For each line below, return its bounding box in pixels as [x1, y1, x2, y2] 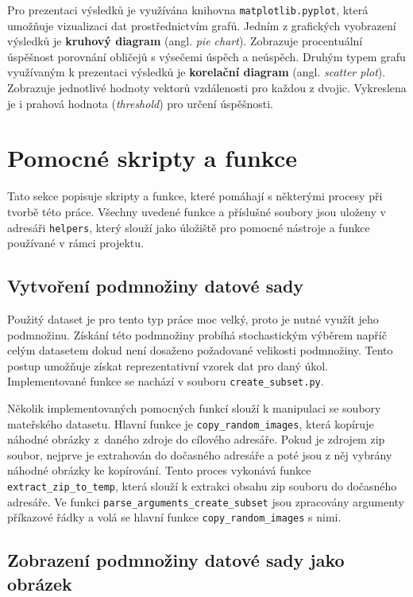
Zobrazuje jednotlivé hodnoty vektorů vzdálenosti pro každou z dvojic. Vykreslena [7, 79, 407, 96]
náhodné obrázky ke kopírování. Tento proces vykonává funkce [7, 462, 311, 479]
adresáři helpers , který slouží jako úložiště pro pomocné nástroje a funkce [7, 219, 370, 235]
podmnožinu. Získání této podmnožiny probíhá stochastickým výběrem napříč [7, 326, 387, 343]
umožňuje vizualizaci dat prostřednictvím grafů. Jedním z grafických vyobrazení [7, 17, 396, 33]
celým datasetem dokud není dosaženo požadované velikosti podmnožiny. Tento [7, 342, 393, 359]
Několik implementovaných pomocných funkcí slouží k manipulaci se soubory [7, 400, 381, 417]
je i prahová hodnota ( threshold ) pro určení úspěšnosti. [7, 95, 273, 111]
